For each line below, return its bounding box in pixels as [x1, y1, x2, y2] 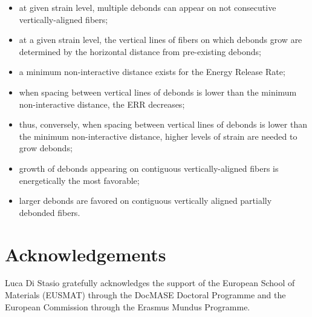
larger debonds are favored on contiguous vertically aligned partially [19, 194, 272, 207]
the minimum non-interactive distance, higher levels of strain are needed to [19, 129, 297, 142]
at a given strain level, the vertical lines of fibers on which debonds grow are [19, 33, 302, 46]
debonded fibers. [19, 206, 80, 218]
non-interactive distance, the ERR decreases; [19, 97, 185, 110]
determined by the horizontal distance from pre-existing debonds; [19, 45, 261, 57]
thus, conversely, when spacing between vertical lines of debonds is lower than [19, 118, 307, 131]
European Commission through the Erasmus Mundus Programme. [5, 300, 250, 313]
